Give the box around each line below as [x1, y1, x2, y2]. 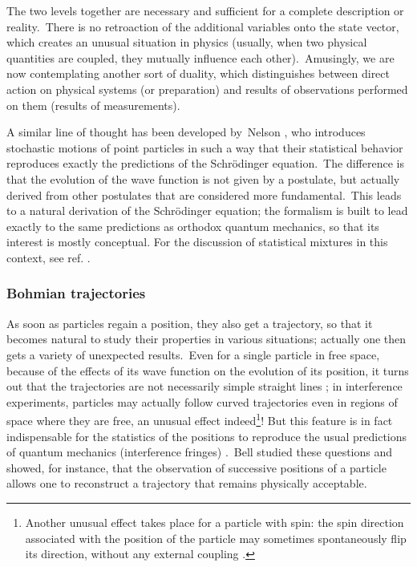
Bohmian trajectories [6, 283, 146, 303]
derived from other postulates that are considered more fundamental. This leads [6, 186, 402, 203]
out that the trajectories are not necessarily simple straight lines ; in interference [6, 378, 403, 395]
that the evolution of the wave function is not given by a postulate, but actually [6, 170, 400, 187]
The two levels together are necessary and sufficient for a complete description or [6, 2, 404, 18]
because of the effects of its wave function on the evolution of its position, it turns [6, 362, 409, 379]
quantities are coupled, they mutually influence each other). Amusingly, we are [6, 49, 395, 66]
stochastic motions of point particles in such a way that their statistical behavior [6, 139, 403, 156]
